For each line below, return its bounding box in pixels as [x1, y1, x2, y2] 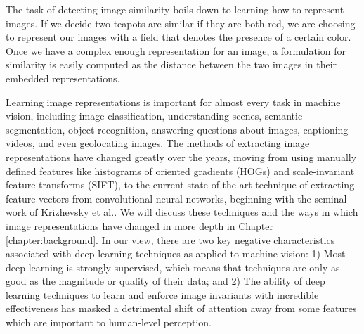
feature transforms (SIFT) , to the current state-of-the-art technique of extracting [6, 177, 355, 192]
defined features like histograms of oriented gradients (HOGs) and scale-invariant [6, 163, 355, 178]
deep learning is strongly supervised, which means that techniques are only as [6, 259, 340, 274]
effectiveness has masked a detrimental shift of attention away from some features [6, 301, 357, 316]
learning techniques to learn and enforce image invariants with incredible [6, 287, 319, 302]
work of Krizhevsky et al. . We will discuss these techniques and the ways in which [6, 205, 358, 219]
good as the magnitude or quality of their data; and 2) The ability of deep [6, 274, 325, 288]
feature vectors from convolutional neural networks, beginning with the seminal [6, 191, 347, 205]
